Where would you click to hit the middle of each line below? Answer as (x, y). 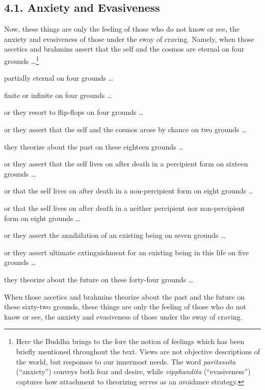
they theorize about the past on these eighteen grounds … (94, 146)
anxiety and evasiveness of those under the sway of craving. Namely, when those (129, 39)
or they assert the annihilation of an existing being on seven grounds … (115, 235)
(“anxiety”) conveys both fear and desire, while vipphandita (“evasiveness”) (133, 371)
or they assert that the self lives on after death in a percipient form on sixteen (126, 164)
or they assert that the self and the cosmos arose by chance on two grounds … (125, 129)
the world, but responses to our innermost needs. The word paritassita (126, 361)
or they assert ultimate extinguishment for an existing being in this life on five (127, 252)
